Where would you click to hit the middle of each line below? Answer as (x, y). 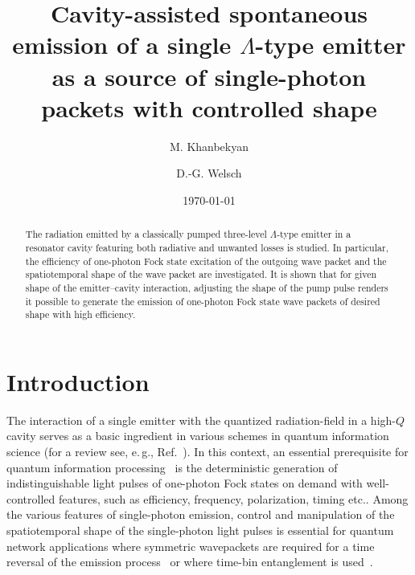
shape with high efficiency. (80, 314)
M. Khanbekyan (209, 146)
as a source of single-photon (209, 76)
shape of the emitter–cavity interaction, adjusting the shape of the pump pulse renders (207, 287)
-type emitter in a (314, 234)
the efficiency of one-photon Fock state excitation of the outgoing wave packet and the (206, 261)
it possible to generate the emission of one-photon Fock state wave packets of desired (203, 301)
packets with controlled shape (209, 107)
